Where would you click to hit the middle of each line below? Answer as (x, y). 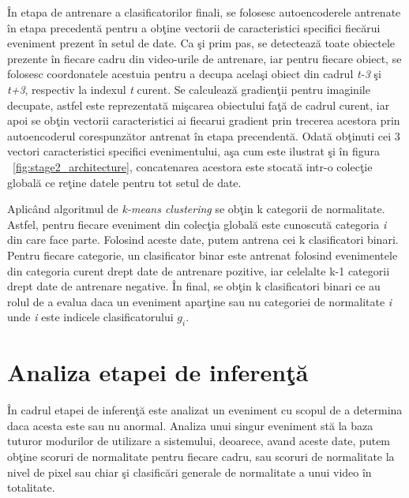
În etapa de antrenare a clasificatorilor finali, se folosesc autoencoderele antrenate (204, 12)
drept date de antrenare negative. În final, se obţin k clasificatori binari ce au (194, 286)
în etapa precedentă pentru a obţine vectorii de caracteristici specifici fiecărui (194, 27)
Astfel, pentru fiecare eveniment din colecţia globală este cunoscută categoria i (197, 224)
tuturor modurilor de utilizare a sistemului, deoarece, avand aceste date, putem (199, 441)
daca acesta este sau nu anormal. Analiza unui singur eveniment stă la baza (190, 425)
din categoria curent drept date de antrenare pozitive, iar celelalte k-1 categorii (199, 270)
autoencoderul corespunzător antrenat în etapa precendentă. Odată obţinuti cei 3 (204, 135)
